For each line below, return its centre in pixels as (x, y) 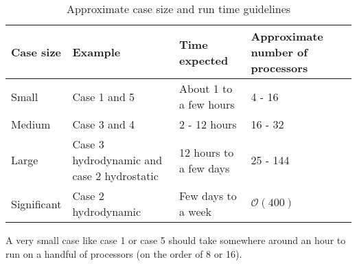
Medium (31, 124)
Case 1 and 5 (104, 96)
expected (204, 60)
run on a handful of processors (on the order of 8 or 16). (124, 253)
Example (96, 52)
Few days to (208, 196)
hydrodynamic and (117, 160)
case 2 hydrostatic (115, 176)
